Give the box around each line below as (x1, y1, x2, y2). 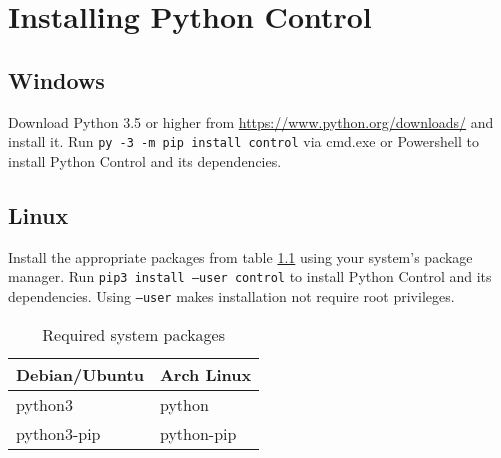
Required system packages (42, 322, 225, 346)
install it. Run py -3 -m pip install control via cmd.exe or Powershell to (8, 131, 479, 152)
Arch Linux (159, 362, 252, 386)
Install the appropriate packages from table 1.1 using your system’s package (8, 246, 473, 267)
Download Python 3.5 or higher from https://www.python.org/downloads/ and (8, 111, 494, 132)
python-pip (159, 421, 237, 445)
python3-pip (16, 421, 101, 445)
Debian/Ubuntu (16, 362, 144, 386)
